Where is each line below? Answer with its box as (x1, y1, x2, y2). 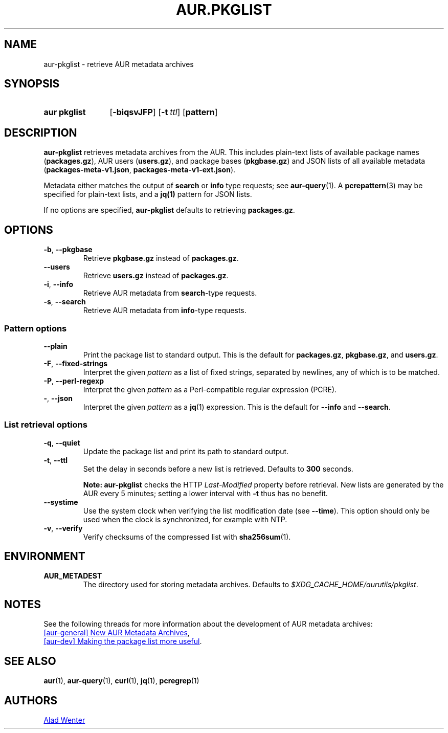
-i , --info (43, 280, 74, 289)
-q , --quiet (43, 438, 80, 447)
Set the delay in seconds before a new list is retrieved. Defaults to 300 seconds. (83, 464, 353, 473)
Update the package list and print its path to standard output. (83, 447, 289, 456)
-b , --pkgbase (43, 245, 93, 254)
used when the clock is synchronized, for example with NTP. (83, 515, 287, 524)
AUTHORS (4, 694, 58, 707)
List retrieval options (4, 419, 87, 430)
